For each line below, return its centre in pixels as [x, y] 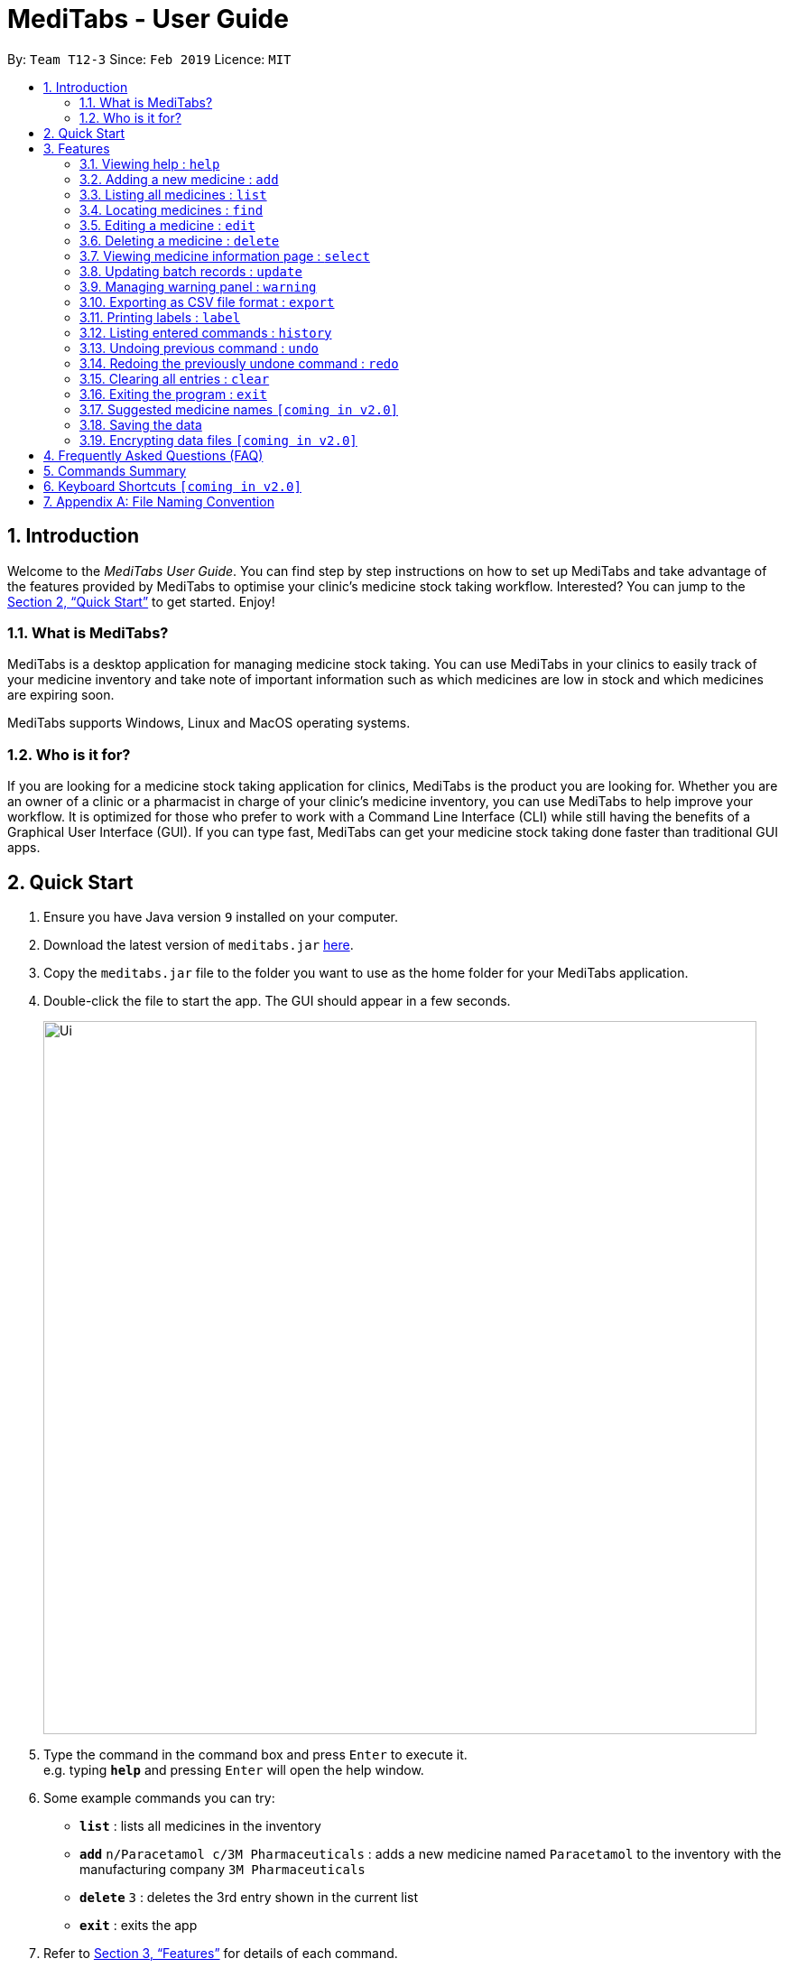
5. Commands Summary [115, 470]
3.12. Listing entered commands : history [206, 332]
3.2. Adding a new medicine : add [179, 179]
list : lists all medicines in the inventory [200, 1825]
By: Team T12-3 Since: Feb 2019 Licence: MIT [149, 59]
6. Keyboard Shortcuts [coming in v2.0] [172, 486]
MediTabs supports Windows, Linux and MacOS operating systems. [209, 723]
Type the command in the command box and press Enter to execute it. [255, 1754]
